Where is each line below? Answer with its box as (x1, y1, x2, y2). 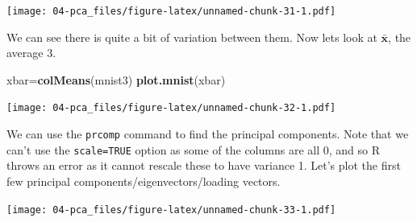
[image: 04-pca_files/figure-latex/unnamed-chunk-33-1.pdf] (6, 203, 336, 216)
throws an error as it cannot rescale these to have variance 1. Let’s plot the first (6, 157, 401, 174)
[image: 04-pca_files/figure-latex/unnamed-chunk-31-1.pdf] (6, 6, 336, 17)
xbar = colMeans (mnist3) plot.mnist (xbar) (6, 71, 226, 88)
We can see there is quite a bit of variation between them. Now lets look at (6, 28, 377, 45)
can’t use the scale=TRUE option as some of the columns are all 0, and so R (6, 141, 381, 158)
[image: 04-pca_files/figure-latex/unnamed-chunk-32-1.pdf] (6, 102, 336, 114)
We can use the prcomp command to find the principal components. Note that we (6, 125, 409, 142)
